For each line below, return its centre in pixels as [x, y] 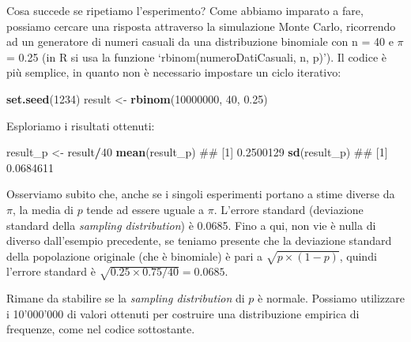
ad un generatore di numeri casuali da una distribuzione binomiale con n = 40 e [200, 41]
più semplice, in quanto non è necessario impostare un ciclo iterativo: [174, 72]
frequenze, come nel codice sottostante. [101, 329]
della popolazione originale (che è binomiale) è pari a [135, 256]
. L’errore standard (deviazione [288, 209]
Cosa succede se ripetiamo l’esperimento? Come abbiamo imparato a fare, [185, 10]
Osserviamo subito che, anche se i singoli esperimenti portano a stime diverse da [201, 194]
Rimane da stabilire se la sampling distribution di [126, 298]
